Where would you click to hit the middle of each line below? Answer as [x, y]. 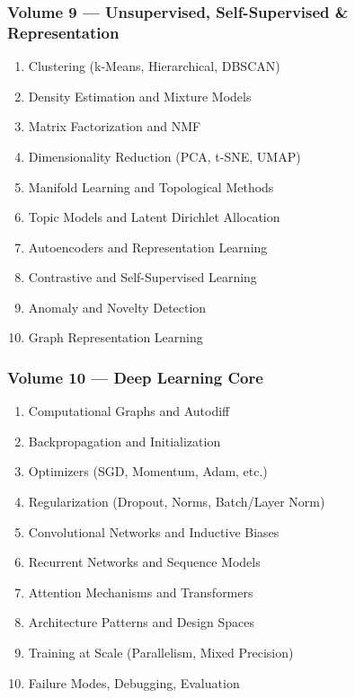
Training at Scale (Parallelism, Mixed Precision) [161, 653]
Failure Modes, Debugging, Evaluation [134, 682]
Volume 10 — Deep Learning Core [135, 377]
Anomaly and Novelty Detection [117, 307]
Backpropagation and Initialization [124, 441]
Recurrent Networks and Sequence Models [144, 562]
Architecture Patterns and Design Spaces [141, 622]
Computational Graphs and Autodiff [129, 411]
